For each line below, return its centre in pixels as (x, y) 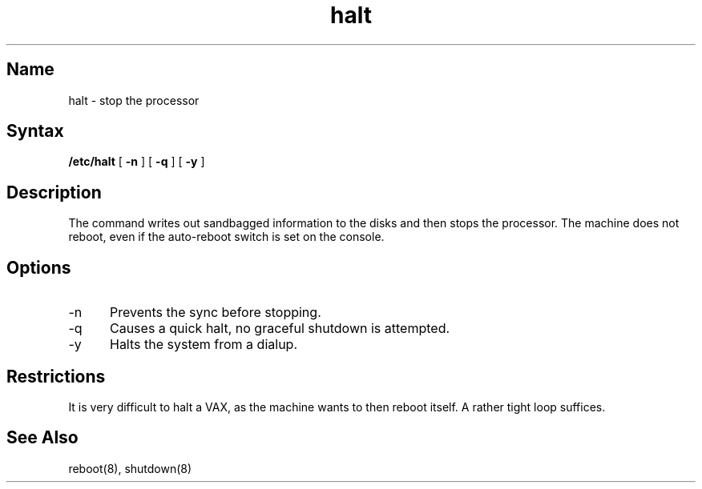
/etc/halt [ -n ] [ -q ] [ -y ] (137, 162)
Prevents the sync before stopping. (215, 313)
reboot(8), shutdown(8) (130, 468)
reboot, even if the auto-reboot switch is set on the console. (226, 237)
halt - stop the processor (134, 100)
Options (39, 267)
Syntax (35, 131)
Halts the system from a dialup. (203, 345)
